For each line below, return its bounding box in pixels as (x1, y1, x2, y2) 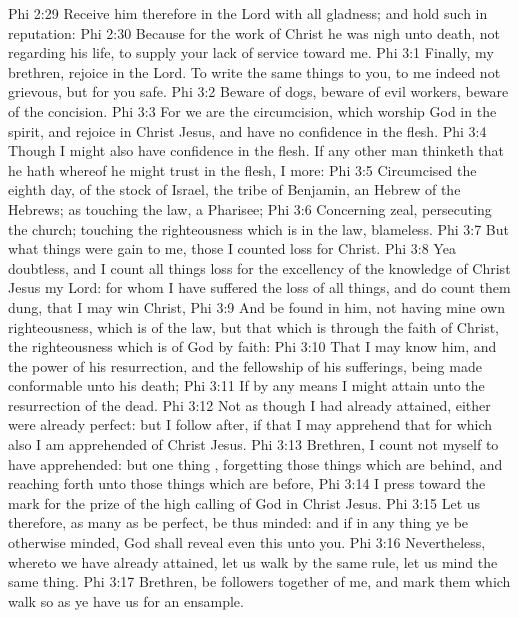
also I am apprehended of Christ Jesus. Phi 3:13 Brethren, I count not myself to (8, 434, 499, 455)
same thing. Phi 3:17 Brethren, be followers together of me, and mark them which (8, 571, 511, 592)
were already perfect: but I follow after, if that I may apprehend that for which (8, 414, 493, 435)
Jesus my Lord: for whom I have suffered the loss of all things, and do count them (8, 277, 511, 298)
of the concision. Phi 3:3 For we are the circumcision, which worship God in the (8, 100, 497, 121)
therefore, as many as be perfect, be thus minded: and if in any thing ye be (8, 512, 469, 533)
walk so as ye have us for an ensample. (8, 590, 244, 611)
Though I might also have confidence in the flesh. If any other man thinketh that (8, 140, 505, 161)
